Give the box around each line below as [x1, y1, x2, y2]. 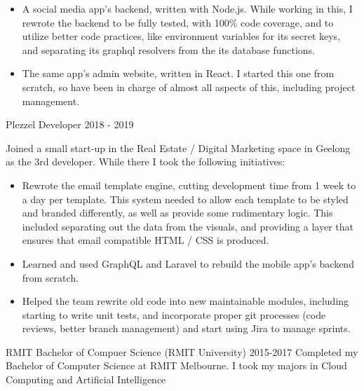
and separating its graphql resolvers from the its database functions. [22, 42, 316, 57]
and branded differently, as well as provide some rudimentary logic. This [22, 205, 333, 220]
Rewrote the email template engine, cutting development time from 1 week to [22, 177, 356, 192]
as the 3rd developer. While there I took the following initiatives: [6, 154, 285, 169]
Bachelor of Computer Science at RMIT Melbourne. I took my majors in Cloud [6, 358, 347, 373]
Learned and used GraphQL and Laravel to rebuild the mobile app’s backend [22, 256, 354, 270]
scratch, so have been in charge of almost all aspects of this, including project [22, 79, 356, 94]
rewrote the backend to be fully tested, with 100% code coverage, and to [22, 15, 334, 29]
